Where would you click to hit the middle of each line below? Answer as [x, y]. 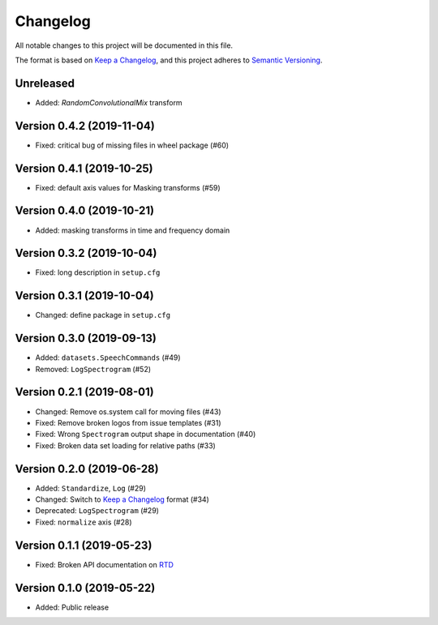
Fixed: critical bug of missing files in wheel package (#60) [132, 145]
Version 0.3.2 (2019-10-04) [86, 253]
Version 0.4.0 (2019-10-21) [85, 211]
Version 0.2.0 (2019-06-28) [87, 469]
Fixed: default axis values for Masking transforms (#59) [128, 187]
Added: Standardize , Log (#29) [90, 488]
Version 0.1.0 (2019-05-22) [85, 588]
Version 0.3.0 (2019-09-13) [86, 338]
